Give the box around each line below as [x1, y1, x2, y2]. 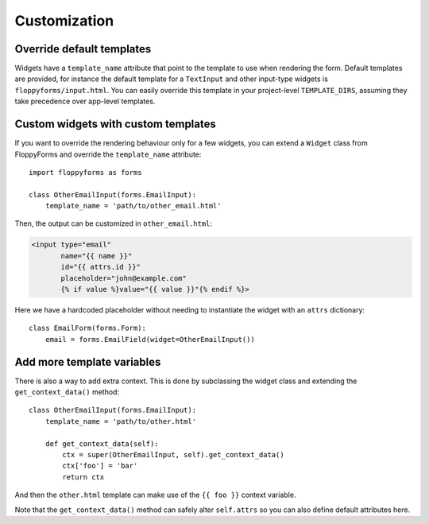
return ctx [62, 472, 105, 481]
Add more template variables [14, 355, 161, 369]
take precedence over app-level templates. [14, 96, 156, 107]
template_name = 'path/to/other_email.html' [44, 201, 222, 211]
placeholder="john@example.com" [60, 274, 187, 282]
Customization [14, 12, 114, 29]
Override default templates [14, 42, 152, 56]
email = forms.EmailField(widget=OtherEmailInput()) [44, 335, 256, 344]
